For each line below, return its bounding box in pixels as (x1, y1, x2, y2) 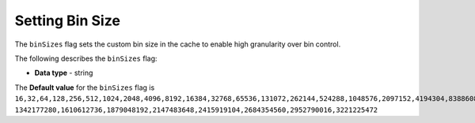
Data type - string (34, 68, 93, 78)
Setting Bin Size (14, 12, 120, 29)
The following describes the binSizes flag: (14, 54, 158, 63)
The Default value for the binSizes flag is (14, 83, 155, 92)
